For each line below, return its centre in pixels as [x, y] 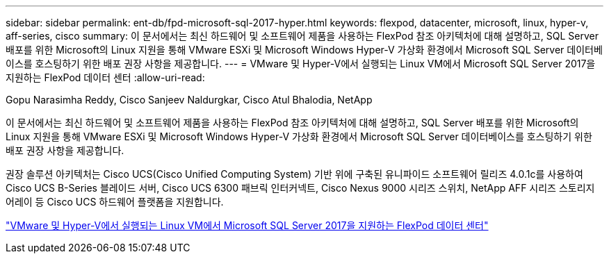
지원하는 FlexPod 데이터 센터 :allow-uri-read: [105, 77]
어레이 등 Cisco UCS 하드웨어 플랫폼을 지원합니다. [115, 202]
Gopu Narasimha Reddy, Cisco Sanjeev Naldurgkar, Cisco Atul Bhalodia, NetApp [189, 100]
